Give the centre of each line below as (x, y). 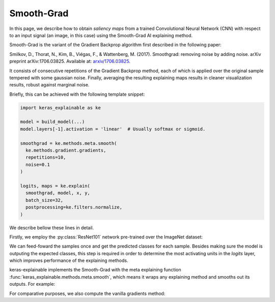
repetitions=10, (46, 157)
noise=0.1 (38, 164)
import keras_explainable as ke (61, 108)
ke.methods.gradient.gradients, (66, 150)
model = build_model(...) (52, 122)
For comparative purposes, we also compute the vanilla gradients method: (87, 293)
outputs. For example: (32, 284)
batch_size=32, (45, 200)
